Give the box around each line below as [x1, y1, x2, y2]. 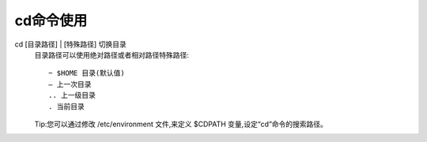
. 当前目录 [48, 102, 85, 110]
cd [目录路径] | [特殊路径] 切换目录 [14, 39, 127, 49]
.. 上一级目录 [48, 91, 96, 100]
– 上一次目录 [48, 80, 92, 88]
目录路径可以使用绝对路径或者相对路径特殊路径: [34, 50, 190, 59]
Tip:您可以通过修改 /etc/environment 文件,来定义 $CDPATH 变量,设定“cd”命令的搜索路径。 [34, 119, 328, 129]
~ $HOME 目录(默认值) [48, 69, 126, 78]
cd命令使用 [14, 12, 88, 29]
